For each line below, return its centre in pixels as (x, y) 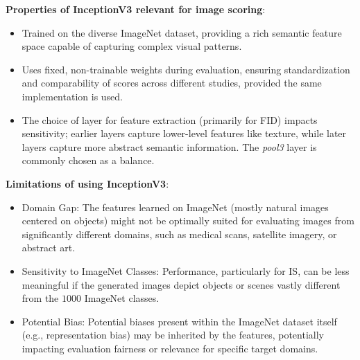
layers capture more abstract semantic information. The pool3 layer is (169, 146)
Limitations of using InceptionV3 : (87, 183)
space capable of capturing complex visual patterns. (132, 46)
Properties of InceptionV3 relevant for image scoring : (136, 9)
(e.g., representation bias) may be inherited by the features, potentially (173, 335)
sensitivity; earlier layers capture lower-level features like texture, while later (184, 133)
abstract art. (49, 247)
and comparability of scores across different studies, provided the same (172, 83)
